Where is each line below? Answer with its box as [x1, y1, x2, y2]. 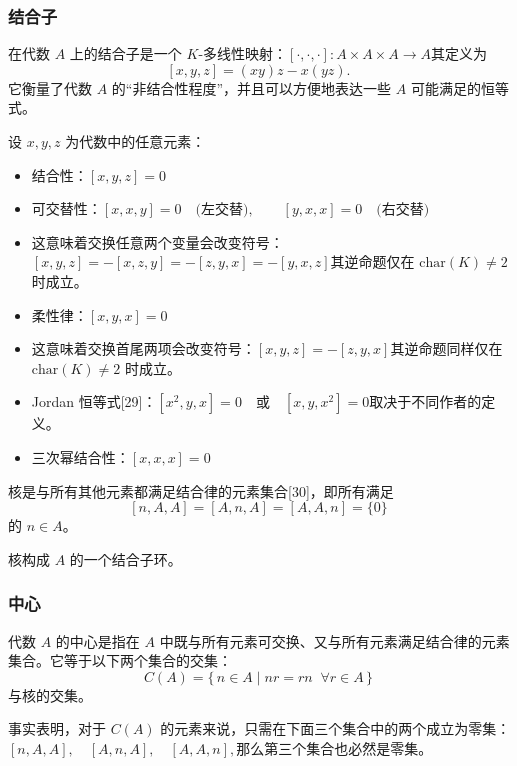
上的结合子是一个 [69, 43, 182, 64]
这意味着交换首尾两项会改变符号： [31, 338, 256, 359]
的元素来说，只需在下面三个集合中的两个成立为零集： [160, 718, 511, 739]
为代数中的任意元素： [65, 131, 206, 151]
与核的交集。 [8, 684, 92, 705]
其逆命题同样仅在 [390, 338, 503, 359]
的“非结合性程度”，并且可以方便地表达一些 [111, 77, 392, 98]
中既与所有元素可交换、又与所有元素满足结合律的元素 [159, 630, 510, 651]
